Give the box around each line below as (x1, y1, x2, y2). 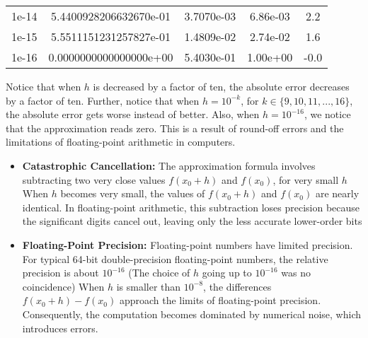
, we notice (304, 107, 351, 122)
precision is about (22, 265, 99, 280)
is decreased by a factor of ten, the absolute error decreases (93, 79, 350, 93)
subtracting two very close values (22, 172, 166, 187)
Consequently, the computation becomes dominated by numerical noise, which (22, 306, 362, 321)
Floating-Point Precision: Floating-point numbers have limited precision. (22, 237, 353, 252)
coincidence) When (22, 279, 105, 293)
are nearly (315, 186, 360, 201)
